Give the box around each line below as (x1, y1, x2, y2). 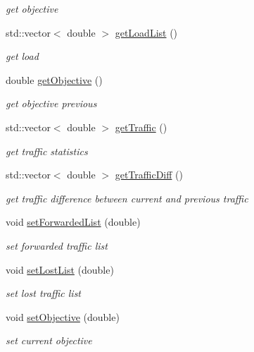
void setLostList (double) (6, 262, 114, 277)
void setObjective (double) (6, 309, 120, 324)
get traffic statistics (6, 143, 88, 158)
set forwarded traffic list (6, 238, 108, 253)
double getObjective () (6, 72, 103, 87)
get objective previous (6, 96, 97, 111)
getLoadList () (115, 25, 178, 40)
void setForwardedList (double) (6, 214, 141, 229)
